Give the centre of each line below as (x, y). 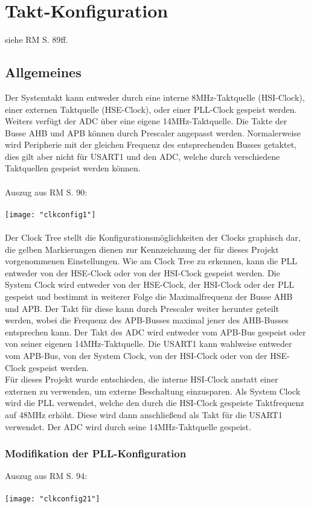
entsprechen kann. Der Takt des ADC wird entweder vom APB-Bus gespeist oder (155, 332)
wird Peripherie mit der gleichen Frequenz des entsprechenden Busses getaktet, (151, 144)
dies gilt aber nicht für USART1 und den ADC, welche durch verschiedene (143, 156)
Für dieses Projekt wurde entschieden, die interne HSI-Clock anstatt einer (142, 379)
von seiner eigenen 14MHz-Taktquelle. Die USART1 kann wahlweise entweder (149, 344)
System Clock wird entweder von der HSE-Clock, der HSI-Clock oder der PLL (150, 284)
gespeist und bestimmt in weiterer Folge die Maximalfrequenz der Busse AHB (149, 297)
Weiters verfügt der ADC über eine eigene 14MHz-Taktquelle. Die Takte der (146, 121)
